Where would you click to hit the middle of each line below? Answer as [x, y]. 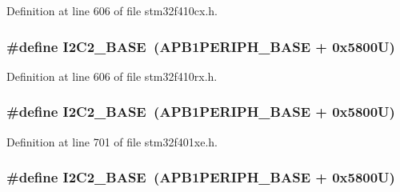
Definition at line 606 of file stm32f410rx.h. [112, 76]
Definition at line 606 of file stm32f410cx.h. [112, 10]
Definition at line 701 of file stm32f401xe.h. [112, 141]
